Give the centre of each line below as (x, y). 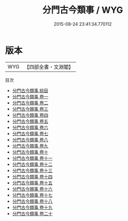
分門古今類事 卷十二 (32, 164)
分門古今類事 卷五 (30, 121)
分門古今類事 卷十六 (32, 189)
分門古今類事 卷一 (30, 96)
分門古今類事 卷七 (30, 133)
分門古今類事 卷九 (30, 146)
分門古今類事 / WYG (83, 10)
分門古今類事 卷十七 (32, 195)
